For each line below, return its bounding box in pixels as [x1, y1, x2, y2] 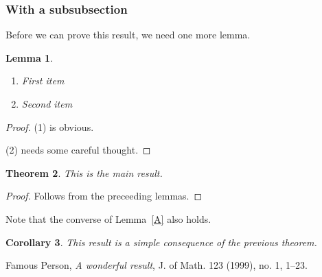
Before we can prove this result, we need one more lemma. [5, 27, 251, 42]
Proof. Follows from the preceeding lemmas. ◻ [5, 189, 203, 203]
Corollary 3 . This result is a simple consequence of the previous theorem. [5, 234, 317, 249]
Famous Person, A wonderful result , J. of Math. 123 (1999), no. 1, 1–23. [5, 258, 308, 272]
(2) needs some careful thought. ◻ [5, 143, 151, 157]
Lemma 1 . [5, 50, 54, 64]
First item [21, 73, 65, 88]
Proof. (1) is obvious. [5, 119, 94, 134]
